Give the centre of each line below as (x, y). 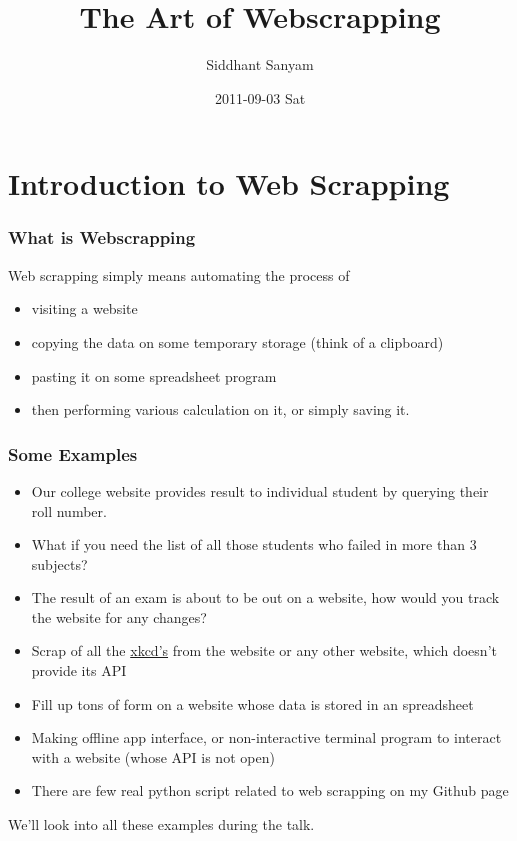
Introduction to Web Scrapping (229, 183)
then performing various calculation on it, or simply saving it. (220, 409)
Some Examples (73, 453)
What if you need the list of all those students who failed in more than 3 (254, 544)
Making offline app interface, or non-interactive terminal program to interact (266, 737)
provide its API (79, 670)
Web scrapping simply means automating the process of (179, 274)
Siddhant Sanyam (260, 64)
